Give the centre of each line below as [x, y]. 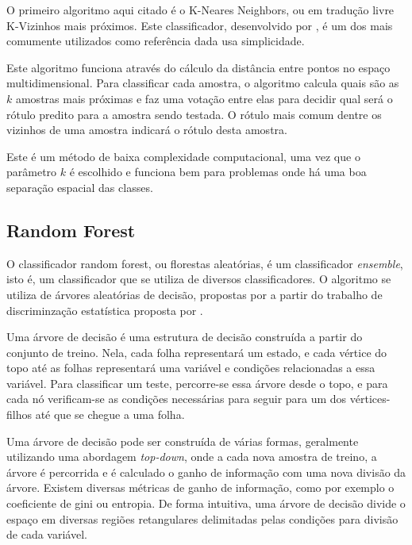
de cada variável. [47, 534]
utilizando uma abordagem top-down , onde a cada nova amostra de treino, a [192, 457]
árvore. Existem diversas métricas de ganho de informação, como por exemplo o [200, 487]
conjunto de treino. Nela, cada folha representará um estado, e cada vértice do [197, 352]
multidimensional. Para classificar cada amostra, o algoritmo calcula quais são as [203, 83]
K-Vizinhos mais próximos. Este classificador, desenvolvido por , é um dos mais [200, 25]
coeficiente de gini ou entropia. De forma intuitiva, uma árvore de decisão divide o [206, 503]
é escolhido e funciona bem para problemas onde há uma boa [218, 172]
